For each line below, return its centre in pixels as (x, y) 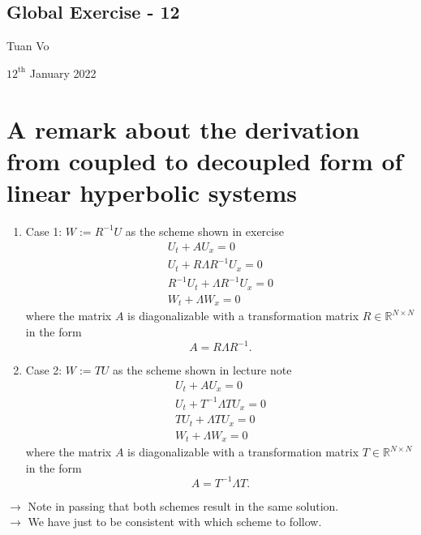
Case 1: (44, 231)
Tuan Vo (28, 46)
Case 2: (44, 370)
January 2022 (63, 73)
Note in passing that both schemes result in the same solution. (183, 505)
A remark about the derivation (183, 128)
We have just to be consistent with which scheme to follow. (175, 522)
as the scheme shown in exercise (204, 231)
